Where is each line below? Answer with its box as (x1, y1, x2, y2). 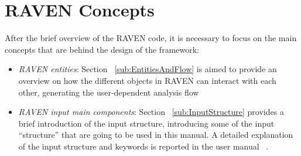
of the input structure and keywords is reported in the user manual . (18, 140, 269, 152)
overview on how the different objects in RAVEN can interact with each (18, 74, 276, 86)
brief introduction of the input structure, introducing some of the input (18, 117, 275, 129)
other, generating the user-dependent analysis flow (18, 86, 199, 98)
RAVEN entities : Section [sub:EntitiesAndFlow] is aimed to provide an (18, 63, 277, 75)
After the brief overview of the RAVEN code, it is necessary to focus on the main (5, 32, 297, 44)
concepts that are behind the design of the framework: (5, 43, 199, 55)
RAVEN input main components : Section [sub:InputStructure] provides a (18, 106, 284, 118)
